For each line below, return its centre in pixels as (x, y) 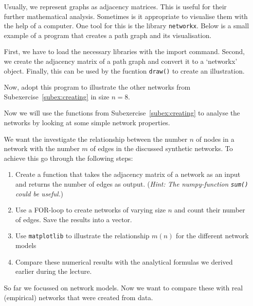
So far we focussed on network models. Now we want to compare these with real (123, 287)
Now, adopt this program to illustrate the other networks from (97, 87)
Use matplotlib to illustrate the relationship (82, 236)
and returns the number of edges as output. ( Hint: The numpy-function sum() (132, 184)
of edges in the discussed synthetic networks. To (162, 148)
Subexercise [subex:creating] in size (57, 96)
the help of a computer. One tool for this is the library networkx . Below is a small (126, 26)
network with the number (42, 148)
